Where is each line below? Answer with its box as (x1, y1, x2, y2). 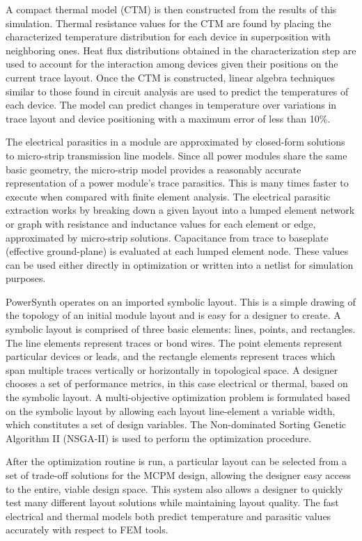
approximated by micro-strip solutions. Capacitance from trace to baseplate (6, 230, 329, 244)
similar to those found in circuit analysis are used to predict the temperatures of (6, 84, 349, 98)
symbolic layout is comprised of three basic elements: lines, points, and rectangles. (6, 322, 356, 336)
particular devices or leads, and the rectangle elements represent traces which (6, 349, 336, 363)
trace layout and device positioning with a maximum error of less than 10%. (6, 111, 331, 125)
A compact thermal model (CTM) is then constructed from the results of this (6, 2, 337, 16)
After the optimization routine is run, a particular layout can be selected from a (6, 454, 347, 469)
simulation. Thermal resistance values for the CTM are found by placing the (6, 15, 331, 30)
